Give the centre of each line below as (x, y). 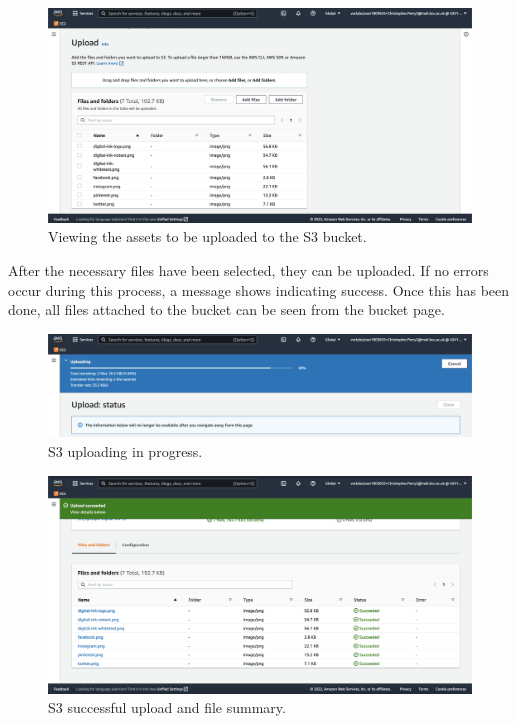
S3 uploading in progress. (125, 450)
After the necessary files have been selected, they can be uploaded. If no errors (248, 270)
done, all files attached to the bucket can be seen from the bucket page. (226, 309)
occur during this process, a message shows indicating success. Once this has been (259, 289)
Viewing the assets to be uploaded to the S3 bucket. (207, 236)
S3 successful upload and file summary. (167, 707)
